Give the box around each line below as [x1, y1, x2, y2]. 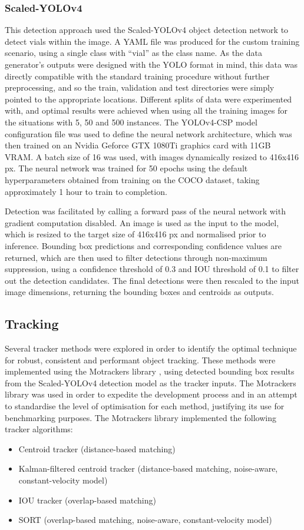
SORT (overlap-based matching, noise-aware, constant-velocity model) [18, 514, 272, 526]
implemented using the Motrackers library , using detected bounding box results [5, 365, 295, 377]
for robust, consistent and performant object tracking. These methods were [5, 353, 276, 366]
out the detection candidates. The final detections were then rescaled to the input [5, 274, 300, 286]
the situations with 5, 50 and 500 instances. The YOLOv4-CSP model [5, 115, 257, 128]
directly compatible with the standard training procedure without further [5, 69, 270, 82]
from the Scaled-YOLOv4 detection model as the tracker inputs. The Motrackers [5, 376, 296, 389]
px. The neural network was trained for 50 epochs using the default [5, 162, 248, 174]
